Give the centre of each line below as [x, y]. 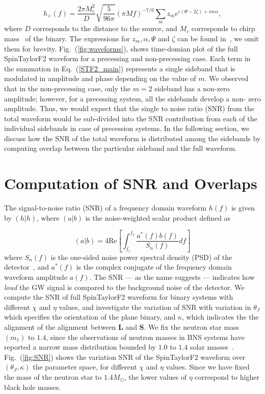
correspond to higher [227, 376]
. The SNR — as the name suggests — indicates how [172, 277]
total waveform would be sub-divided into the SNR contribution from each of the [131, 118]
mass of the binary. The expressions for [67, 38]
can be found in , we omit [218, 38]
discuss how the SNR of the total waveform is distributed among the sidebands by [132, 138]
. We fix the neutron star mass [192, 326]
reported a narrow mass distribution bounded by [80, 347]
